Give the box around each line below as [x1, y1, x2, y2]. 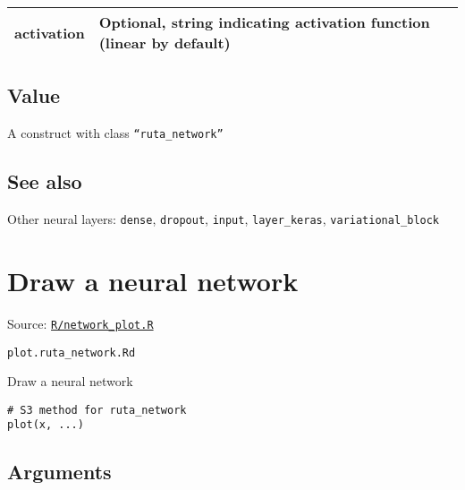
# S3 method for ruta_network [7, 403, 187, 417]
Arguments [7, 458, 112, 486]
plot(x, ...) [7, 418, 84, 432]
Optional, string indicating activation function [98, 12, 430, 32]
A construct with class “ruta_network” [7, 124, 224, 142]
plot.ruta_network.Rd [7, 346, 136, 359]
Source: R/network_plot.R [7, 314, 154, 332]
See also [7, 168, 82, 195]
